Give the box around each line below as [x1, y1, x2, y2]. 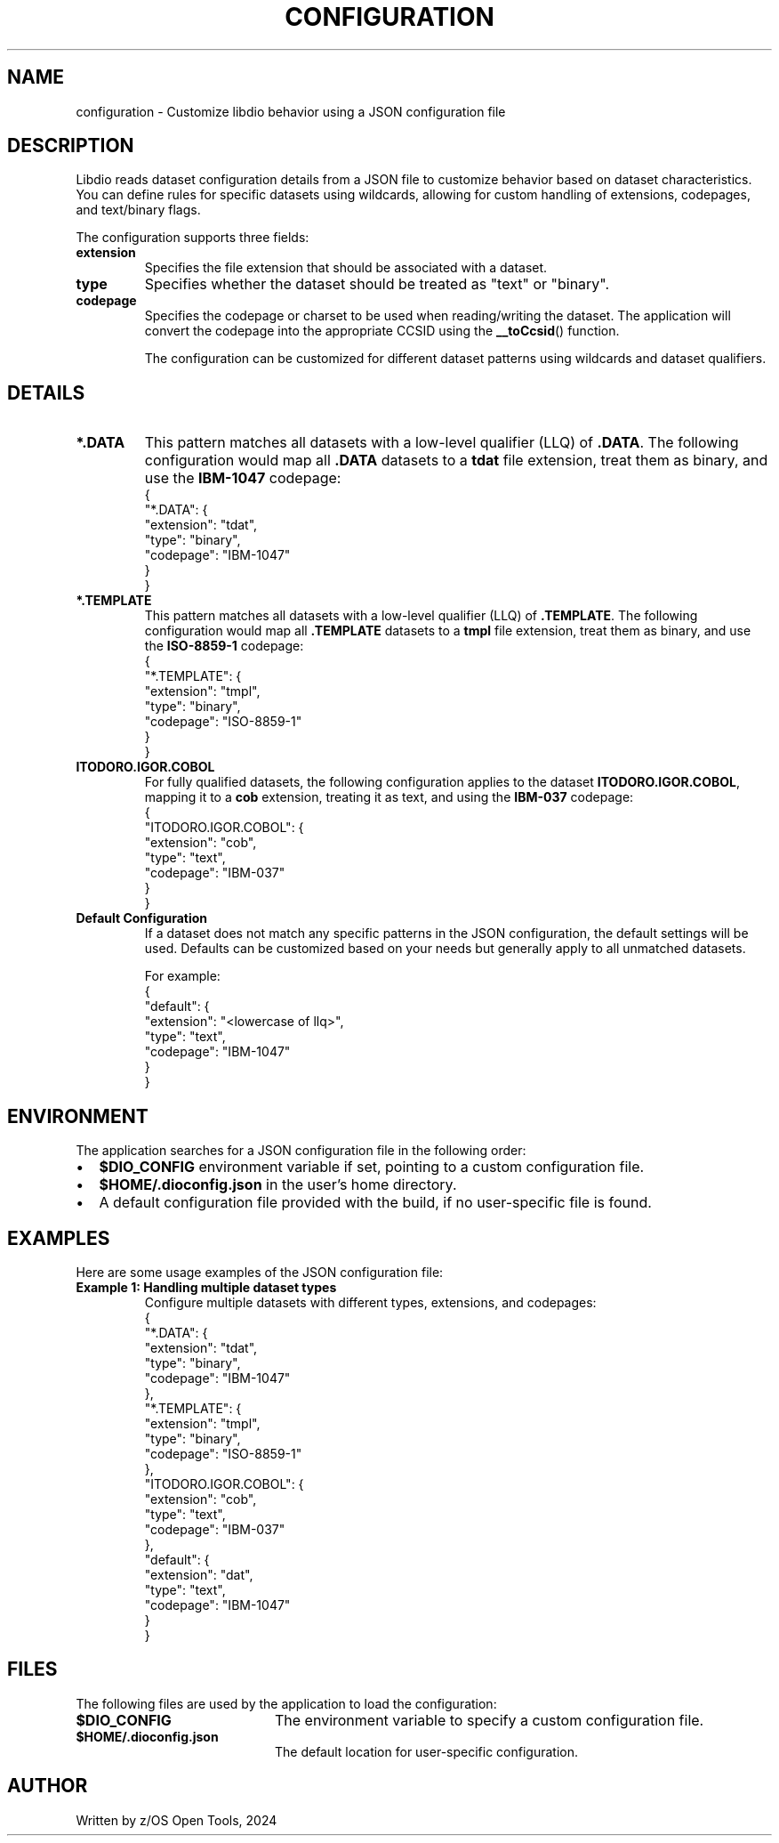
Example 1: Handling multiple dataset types [76, 1279, 337, 1295]
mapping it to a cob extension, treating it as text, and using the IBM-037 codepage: [144, 789, 634, 805]
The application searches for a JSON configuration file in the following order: [76, 1143, 526, 1159]
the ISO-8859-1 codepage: [144, 638, 304, 654]
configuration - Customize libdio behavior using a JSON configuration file [76, 103, 506, 119]
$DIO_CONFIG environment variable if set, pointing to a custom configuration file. [99, 1158, 645, 1176]
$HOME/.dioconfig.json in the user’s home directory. [99, 1176, 457, 1194]
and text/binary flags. [76, 202, 201, 218]
